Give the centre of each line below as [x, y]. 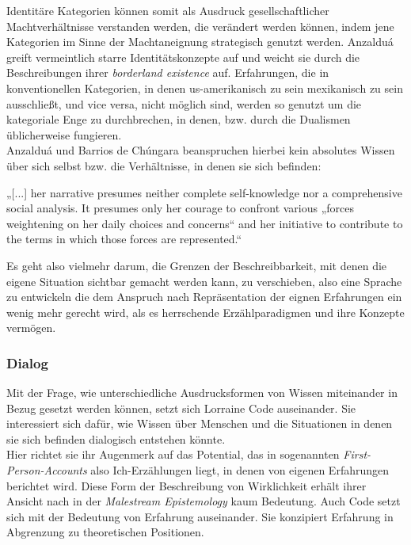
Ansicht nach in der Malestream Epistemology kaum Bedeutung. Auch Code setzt [204, 501]
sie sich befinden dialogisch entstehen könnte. [116, 438]
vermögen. [31, 328]
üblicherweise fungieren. [64, 134]
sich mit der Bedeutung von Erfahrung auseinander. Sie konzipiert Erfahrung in [200, 516]
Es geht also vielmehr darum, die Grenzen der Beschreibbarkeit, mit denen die [197, 265]
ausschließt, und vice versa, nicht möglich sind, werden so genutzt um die [184, 103]
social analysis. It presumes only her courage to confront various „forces [181, 208]
